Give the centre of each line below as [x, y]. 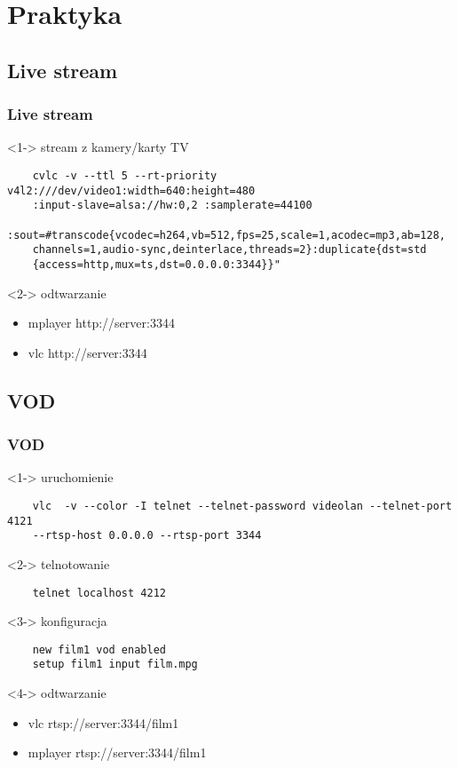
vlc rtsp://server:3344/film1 [103, 722]
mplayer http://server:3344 [101, 323]
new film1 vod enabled [99, 649]
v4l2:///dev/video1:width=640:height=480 [131, 190]
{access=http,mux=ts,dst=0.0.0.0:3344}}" [156, 264]
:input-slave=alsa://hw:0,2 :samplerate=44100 [172, 206]
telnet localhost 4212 [99, 593]
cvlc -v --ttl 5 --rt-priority [125, 175]
